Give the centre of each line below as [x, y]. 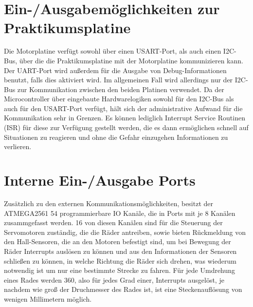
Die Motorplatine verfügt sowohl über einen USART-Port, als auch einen [113, 51]
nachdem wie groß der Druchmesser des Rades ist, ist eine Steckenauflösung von [123, 289]
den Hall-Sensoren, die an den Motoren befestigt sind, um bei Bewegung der [117, 241]
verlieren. [18, 146]
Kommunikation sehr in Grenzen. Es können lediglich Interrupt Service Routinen [125, 118]
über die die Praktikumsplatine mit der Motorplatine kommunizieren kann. [131, 60]
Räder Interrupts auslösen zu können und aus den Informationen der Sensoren [120, 251]
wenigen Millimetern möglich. [48, 298]
